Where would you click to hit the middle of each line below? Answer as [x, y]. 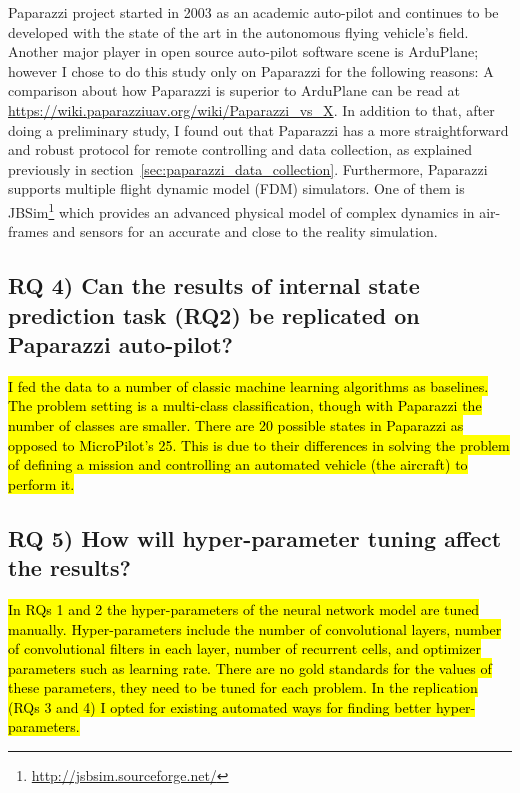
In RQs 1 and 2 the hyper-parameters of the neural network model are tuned [244, 608]
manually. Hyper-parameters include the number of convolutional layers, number [255, 628]
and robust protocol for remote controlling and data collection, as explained [240, 149]
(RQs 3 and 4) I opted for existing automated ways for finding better [220, 706]
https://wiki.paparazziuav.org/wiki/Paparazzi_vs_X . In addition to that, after [251, 109]
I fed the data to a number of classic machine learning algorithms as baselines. [248, 385]
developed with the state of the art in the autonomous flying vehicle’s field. [238, 31]
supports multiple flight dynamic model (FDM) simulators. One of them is [236, 188]
